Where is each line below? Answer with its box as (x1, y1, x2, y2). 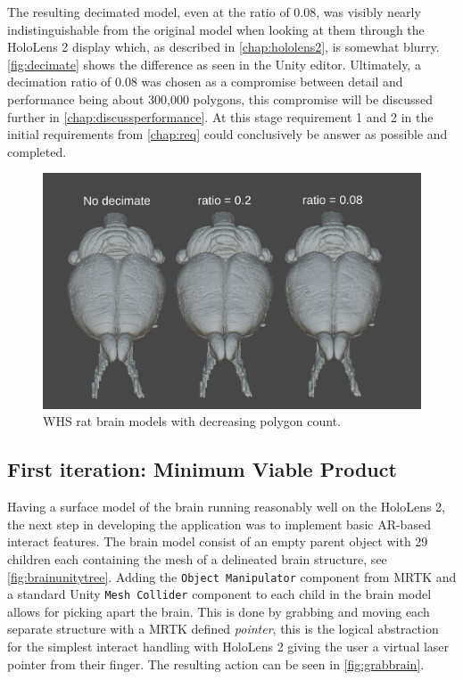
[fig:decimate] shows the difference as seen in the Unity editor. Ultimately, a (7, 54, 421, 73)
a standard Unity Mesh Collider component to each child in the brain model (7, 585, 432, 603)
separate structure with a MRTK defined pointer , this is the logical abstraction (7, 619, 439, 638)
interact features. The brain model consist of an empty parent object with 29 (7, 532, 428, 551)
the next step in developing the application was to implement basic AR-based (7, 514, 431, 533)
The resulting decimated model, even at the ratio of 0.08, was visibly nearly (7, 3, 421, 20)
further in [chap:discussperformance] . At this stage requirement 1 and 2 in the (7, 107, 434, 126)
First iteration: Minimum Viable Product (7, 455, 397, 483)
